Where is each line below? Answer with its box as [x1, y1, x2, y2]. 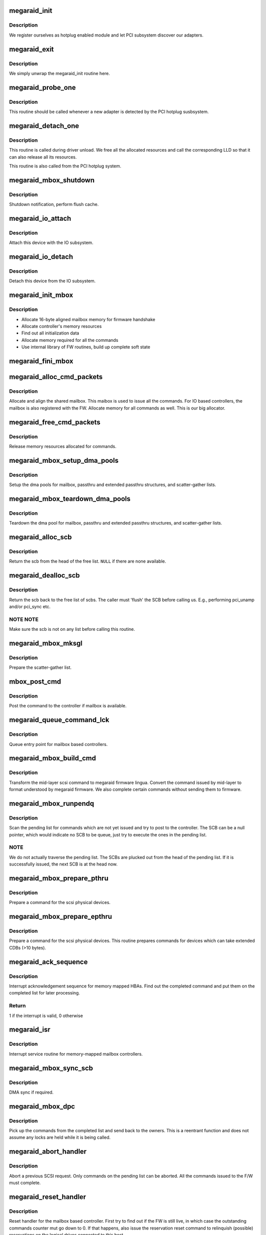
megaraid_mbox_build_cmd [9, 754, 96, 763]
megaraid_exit [9, 45, 54, 53]
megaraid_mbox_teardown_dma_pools [9, 494, 131, 503]
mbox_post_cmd [9, 677, 62, 686]
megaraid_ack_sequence [9, 957, 88, 966]
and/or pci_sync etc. [9, 603, 51, 610]
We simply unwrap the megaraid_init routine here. [9, 70, 110, 76]
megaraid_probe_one [9, 83, 76, 91]
